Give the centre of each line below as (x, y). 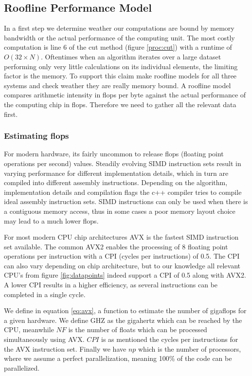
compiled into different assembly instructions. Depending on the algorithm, (116, 182)
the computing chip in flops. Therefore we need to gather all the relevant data (120, 104)
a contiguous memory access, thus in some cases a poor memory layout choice (120, 211)
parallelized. (22, 367)
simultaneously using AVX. (44, 339)
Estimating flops (36, 136)
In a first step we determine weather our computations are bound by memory (119, 28)
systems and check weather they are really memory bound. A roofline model (117, 85)
